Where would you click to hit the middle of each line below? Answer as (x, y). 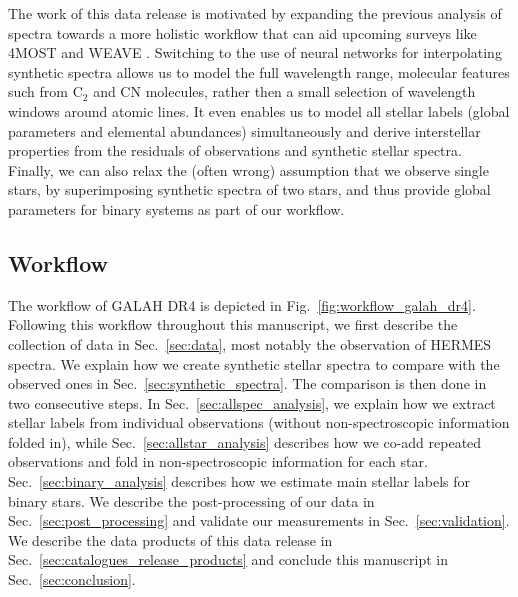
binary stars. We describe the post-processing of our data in (191, 500)
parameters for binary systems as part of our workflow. (176, 208)
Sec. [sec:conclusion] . (72, 579)
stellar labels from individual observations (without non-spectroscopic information (259, 422)
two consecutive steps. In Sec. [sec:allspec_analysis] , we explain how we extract (252, 402)
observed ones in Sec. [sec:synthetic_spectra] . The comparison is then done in (247, 383)
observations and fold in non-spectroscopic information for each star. (218, 461)
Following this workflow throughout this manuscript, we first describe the (233, 324)
